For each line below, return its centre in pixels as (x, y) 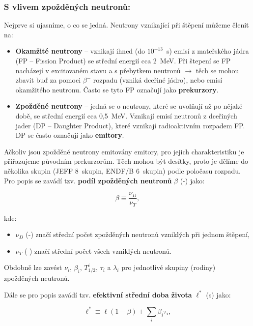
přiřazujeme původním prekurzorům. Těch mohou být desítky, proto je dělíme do (126, 161)
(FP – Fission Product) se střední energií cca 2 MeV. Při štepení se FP (123, 60)
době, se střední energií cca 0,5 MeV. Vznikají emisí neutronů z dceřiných (126, 115)
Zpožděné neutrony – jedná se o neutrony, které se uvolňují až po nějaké (129, 106)
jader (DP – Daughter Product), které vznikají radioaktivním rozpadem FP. (130, 125)
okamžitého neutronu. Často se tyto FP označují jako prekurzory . (117, 89)
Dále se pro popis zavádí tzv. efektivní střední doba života (98, 294)
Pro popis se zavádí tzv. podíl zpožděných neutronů (88, 180)
